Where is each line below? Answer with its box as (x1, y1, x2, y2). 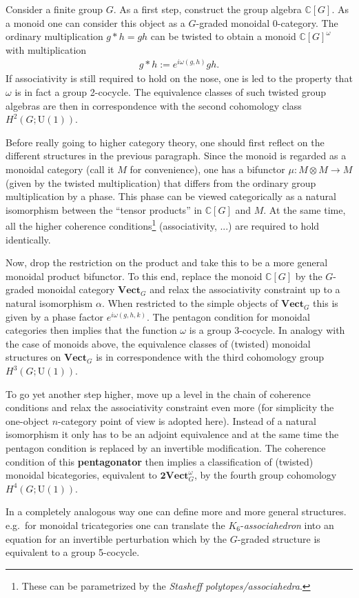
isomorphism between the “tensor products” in (6, 202, 203, 217)
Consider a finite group (6, 2, 103, 16)
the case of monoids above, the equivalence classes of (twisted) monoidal (6, 336, 311, 350)
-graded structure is (237, 531, 320, 546)
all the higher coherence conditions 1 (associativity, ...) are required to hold (6, 217, 320, 233)
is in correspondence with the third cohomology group (96, 350, 325, 364)
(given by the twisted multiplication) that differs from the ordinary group (6, 175, 316, 190)
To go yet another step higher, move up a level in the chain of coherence (6, 386, 311, 401)
